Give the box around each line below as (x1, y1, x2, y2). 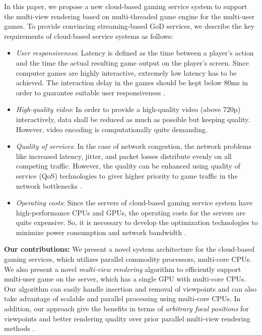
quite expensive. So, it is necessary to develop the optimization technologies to (16, 217, 258, 228)
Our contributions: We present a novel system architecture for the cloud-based (4, 244, 254, 254)
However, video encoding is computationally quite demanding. (16, 124, 208, 134)
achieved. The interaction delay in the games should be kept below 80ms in (16, 77, 248, 88)
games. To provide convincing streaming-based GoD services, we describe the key (4, 21, 255, 31)
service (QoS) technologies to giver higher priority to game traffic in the (16, 170, 238, 181)
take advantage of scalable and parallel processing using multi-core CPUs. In (4, 293, 241, 304)
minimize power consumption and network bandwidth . (16, 227, 186, 237)
